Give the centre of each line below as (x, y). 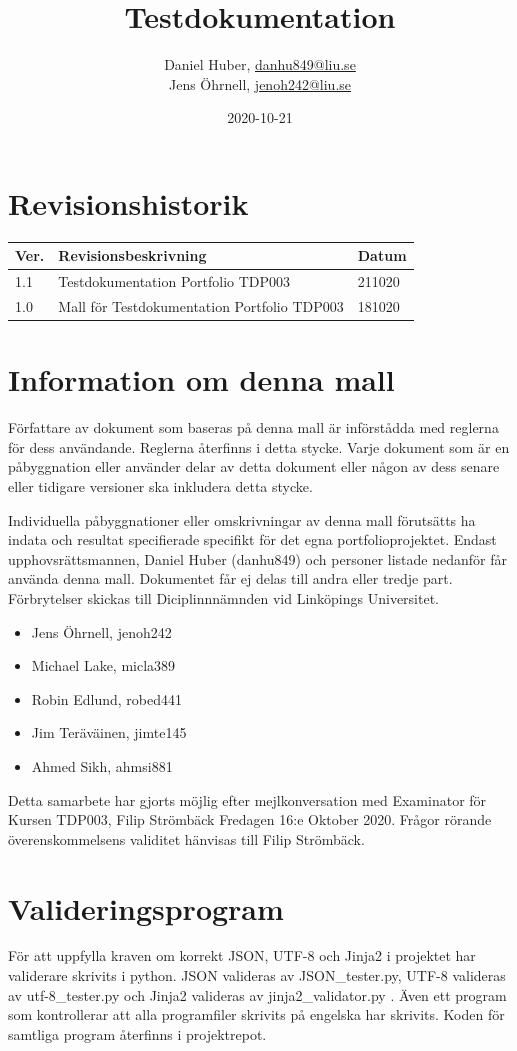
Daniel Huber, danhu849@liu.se (260, 64)
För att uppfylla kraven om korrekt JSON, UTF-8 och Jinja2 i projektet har (242, 955)
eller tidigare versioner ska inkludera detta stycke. (160, 486)
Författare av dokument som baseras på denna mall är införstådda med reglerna (253, 427)
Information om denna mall (201, 379)
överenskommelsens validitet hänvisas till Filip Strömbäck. (186, 838)
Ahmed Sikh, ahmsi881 (102, 765)
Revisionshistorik (128, 202)
